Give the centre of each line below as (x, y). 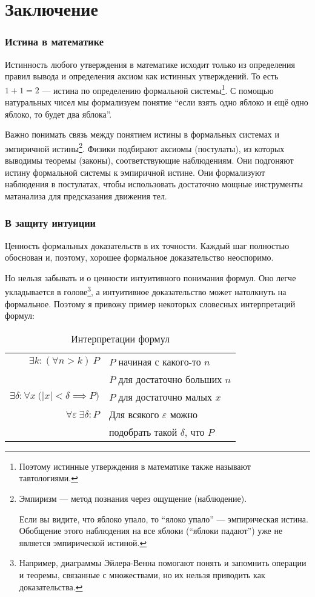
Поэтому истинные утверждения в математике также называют (135, 466)
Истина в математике (55, 42)
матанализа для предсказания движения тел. (86, 195)
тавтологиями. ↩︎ (48, 478)
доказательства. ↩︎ (51, 586)
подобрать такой (143, 432)
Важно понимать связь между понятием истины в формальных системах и (142, 134)
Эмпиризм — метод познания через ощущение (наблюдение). (133, 499)
